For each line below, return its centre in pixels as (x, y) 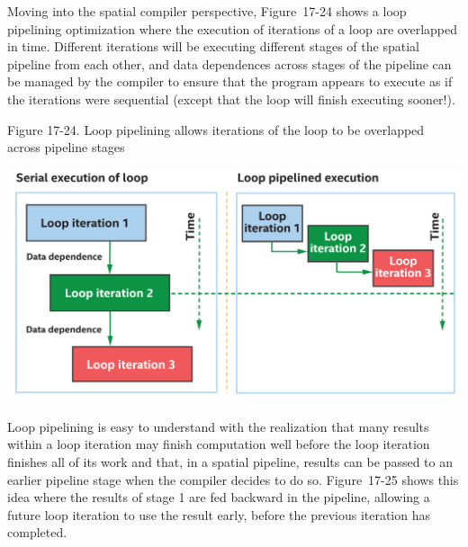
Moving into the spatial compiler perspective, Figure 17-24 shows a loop (207, 11)
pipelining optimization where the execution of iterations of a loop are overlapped (232, 28)
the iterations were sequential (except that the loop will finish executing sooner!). (231, 99)
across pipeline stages (66, 147)
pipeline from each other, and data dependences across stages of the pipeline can (229, 63)
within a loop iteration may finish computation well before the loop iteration (219, 444)
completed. (37, 532)
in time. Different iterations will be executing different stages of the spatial (213, 46)
